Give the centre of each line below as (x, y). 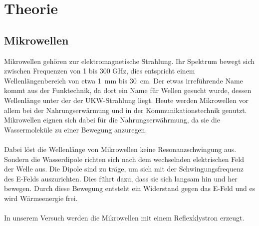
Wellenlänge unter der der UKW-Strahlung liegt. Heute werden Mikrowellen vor (126, 100)
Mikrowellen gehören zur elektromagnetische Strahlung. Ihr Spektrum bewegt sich (129, 61)
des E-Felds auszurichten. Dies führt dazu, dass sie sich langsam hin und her (121, 178)
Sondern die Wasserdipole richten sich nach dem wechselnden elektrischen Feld (124, 159)
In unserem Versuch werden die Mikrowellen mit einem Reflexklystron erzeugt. (124, 218)
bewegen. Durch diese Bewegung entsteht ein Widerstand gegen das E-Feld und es (130, 188)
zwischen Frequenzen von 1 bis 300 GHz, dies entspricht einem (100, 71)
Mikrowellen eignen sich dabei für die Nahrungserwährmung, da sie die (112, 120)
